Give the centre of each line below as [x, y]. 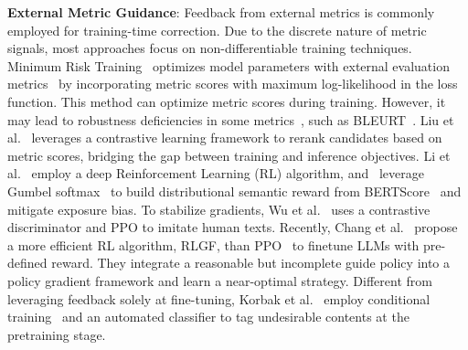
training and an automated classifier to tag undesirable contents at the [208, 317]
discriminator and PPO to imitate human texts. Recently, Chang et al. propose [233, 227]
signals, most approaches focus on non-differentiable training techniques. [210, 48]
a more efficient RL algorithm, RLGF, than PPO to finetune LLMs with [213, 244]
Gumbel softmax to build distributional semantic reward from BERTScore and [234, 191]
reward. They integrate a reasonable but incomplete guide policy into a [251, 263]
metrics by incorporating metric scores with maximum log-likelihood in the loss [233, 84]
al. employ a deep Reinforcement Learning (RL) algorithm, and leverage [216, 173]
